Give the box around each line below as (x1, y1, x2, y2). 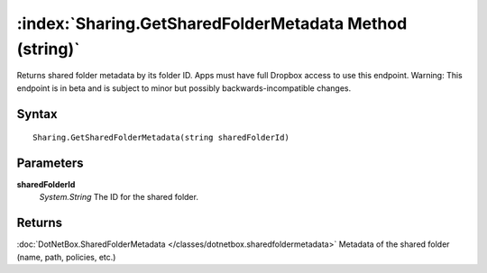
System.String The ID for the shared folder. (39, 192, 198, 203)
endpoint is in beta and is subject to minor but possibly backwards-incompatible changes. (16, 82, 352, 94)
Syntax (16, 106, 58, 122)
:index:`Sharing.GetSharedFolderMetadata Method (16, 14, 408, 33)
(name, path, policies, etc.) (16, 251, 116, 262)
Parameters (16, 155, 84, 170)
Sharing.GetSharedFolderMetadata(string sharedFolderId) (32, 132, 290, 143)
